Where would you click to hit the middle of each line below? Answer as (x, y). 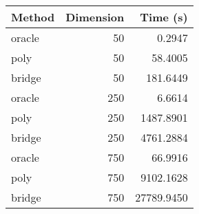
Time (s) (164, 17)
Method (33, 17)
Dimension (95, 17)
